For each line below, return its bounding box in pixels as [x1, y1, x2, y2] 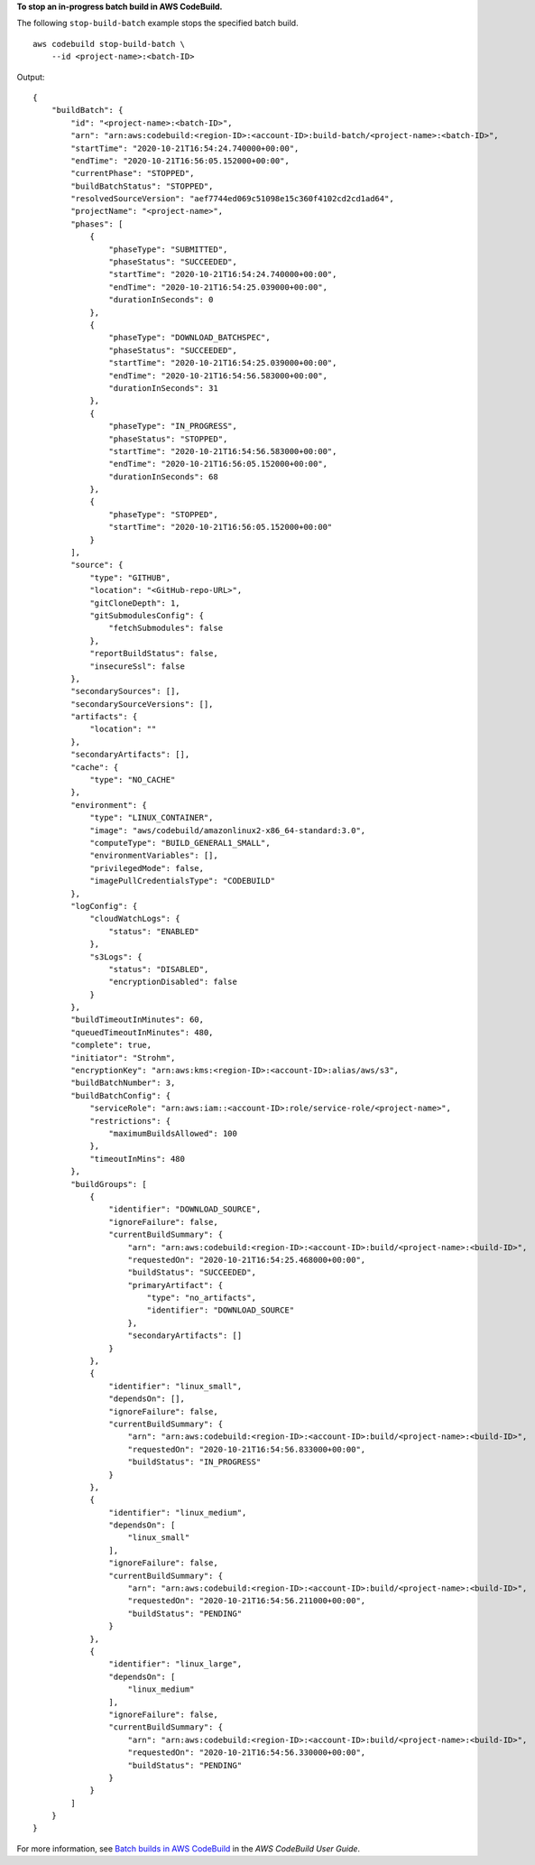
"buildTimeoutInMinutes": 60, [70, 1015, 205, 1025]
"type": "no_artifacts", [146, 1293, 257, 1304]
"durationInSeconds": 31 [108, 383, 218, 393]
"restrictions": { [89, 1116, 171, 1126]
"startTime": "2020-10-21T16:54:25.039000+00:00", [108, 357, 337, 368]
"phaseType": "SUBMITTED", [108, 244, 228, 255]
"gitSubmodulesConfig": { [89, 610, 205, 620]
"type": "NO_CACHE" [89, 775, 176, 785]
